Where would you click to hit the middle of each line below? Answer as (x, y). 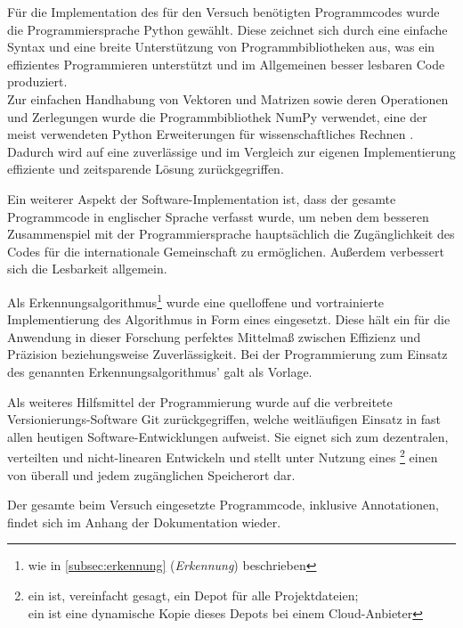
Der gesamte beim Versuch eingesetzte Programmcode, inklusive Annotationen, (223, 505)
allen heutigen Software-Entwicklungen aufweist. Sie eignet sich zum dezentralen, (228, 436)
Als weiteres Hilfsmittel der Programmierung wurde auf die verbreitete (200, 401)
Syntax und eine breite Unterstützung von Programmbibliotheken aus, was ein (221, 47)
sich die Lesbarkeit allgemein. (87, 269)
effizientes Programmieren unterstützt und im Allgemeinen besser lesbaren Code (226, 64)
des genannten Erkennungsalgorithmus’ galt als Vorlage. (160, 371)
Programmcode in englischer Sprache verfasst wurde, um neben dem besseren (218, 216)
